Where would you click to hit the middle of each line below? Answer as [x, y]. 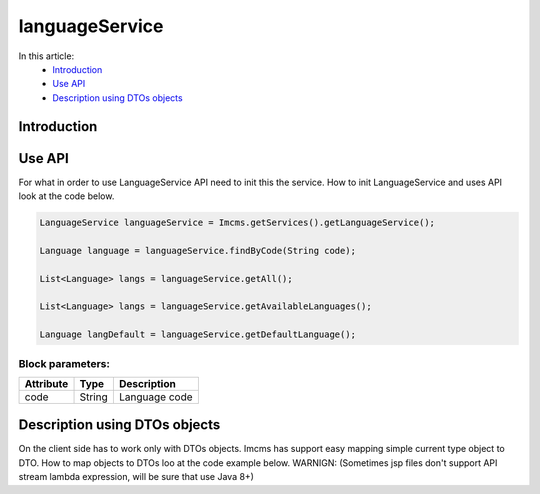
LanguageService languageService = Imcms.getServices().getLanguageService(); [237, 223]
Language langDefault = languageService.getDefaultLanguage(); [198, 334]
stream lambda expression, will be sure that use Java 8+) [136, 477]
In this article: [46, 56]
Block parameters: [64, 363]
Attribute [46, 383]
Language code [156, 397]
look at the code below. [66, 196]
